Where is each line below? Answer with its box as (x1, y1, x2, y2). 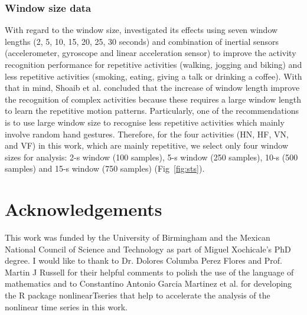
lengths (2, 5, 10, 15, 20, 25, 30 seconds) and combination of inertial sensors (5, 35, 279, 47)
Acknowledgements (5, 197, 162, 221)
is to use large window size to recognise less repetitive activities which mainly (5, 116, 285, 128)
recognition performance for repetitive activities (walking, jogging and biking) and (5, 58, 302, 70)
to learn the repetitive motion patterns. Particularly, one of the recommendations (5, 104, 299, 117)
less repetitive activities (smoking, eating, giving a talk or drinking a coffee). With (5, 70, 302, 82)
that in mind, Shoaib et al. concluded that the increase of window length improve (5, 81, 300, 94)
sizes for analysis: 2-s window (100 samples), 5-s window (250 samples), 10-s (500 (5, 150, 298, 163)
